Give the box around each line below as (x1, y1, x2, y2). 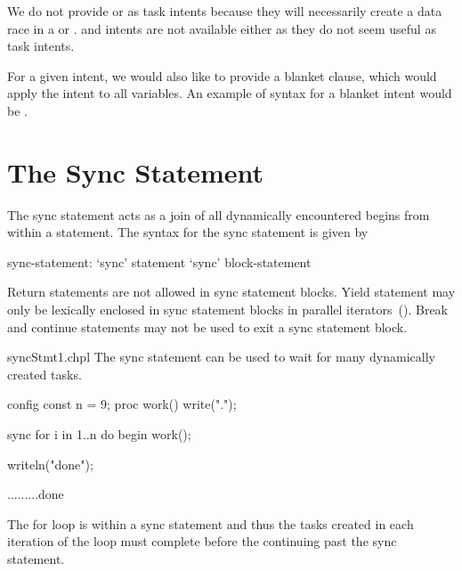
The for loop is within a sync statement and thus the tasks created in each (7, 514, 414, 533)
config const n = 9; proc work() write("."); (7, 395, 237, 413)
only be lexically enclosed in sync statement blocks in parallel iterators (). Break (7, 300, 448, 319)
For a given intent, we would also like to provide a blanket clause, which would (7, 66, 437, 85)
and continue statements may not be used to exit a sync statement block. (7, 317, 408, 336)
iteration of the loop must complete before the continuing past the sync (7, 532, 397, 551)
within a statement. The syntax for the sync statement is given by (7, 223, 369, 241)
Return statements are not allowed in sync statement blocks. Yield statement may (7, 282, 456, 301)
